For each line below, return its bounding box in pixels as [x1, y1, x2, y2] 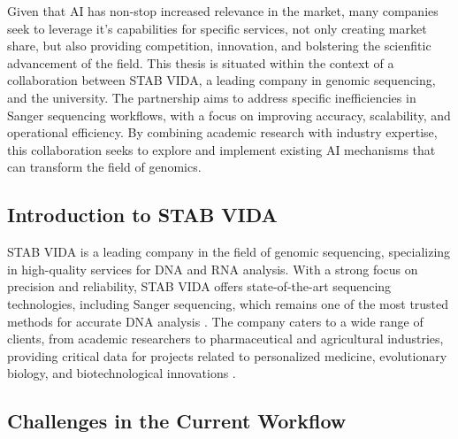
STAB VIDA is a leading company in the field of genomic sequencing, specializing [7, 243, 451, 261]
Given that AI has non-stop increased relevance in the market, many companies [7, 2, 439, 19]
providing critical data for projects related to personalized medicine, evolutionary [7, 346, 447, 365]
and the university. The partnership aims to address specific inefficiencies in [7, 88, 416, 106]
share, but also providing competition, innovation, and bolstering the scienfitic [7, 36, 431, 55]
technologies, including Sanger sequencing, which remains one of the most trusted [7, 294, 449, 312]
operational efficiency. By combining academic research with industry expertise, [7, 123, 438, 142]
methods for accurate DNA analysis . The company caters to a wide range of [7, 312, 424, 330]
